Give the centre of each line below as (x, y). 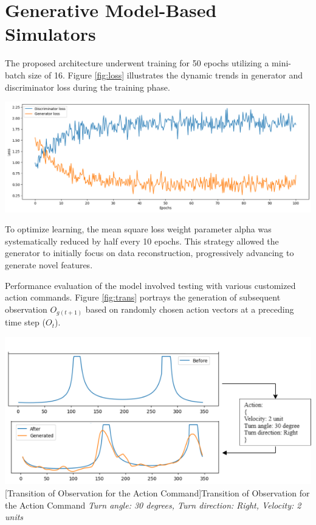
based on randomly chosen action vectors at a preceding (190, 309)
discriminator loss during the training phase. (88, 87)
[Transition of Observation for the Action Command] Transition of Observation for (157, 493)
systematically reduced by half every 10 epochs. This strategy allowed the (142, 241)
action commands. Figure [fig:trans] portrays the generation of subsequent (143, 297)
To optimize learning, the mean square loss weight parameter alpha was (138, 229)
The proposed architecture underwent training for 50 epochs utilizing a (137, 63)
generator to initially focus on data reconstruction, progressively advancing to (149, 253)
